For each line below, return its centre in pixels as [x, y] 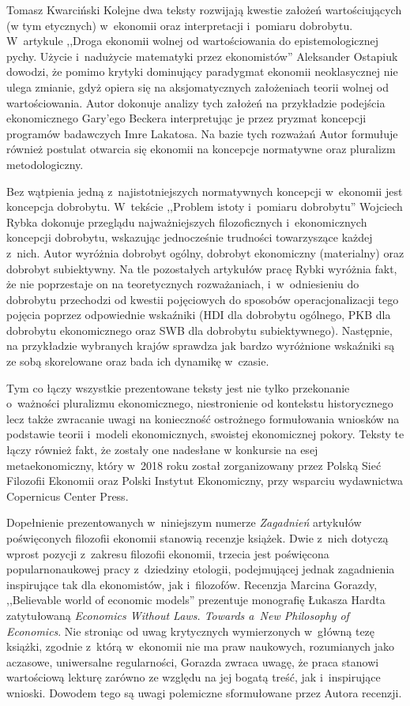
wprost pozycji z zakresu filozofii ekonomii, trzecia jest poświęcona [168, 553]
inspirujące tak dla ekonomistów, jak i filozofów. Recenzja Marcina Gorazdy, [192, 584]
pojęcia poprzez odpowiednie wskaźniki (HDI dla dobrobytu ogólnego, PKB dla [199, 315]
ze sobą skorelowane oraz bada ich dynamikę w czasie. [138, 361]
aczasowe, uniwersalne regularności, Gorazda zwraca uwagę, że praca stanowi [193, 661]
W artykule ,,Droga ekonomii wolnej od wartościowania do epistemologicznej [193, 41]
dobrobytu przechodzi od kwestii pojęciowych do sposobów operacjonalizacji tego [203, 299]
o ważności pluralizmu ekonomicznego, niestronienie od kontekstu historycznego [200, 403]
